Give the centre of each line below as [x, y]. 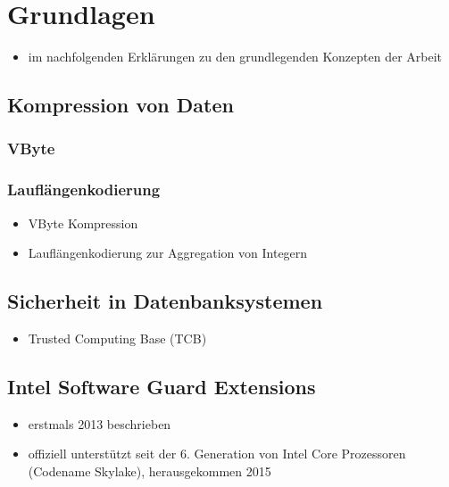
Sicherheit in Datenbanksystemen [165, 301]
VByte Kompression [83, 223]
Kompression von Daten [121, 105]
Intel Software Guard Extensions [162, 386]
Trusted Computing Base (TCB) [117, 338]
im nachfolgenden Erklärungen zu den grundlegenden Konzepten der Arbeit [235, 57]
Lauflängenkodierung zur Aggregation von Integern [168, 253]
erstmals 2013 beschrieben [100, 423]
